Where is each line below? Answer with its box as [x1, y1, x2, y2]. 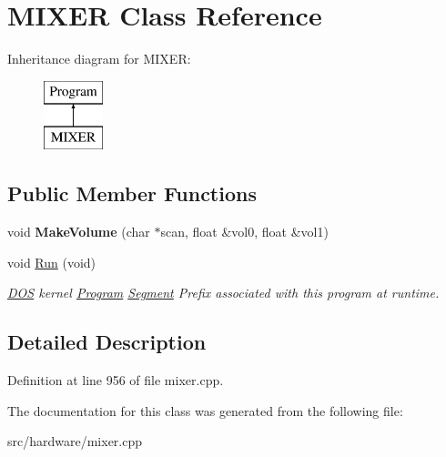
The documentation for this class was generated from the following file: [7, 401, 403, 420]
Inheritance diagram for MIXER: [7, 49, 191, 68]
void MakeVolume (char [7, 222, 150, 241]
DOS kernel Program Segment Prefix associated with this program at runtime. [7, 283, 440, 302]
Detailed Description [7, 328, 207, 356]
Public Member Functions [7, 179, 257, 208]
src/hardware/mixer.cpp [7, 432, 143, 451]
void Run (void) [7, 252, 96, 271]
